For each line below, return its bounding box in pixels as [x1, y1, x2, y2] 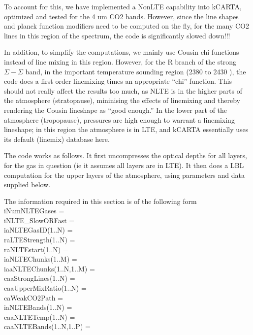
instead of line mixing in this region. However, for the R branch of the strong [4, 56, 236, 67]
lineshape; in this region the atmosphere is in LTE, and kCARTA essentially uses [4, 124, 249, 134]
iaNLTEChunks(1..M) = [4, 254, 77, 264]
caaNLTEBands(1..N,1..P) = [4, 321, 91, 332]
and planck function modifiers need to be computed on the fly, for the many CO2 [4, 21, 249, 31]
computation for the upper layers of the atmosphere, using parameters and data [4, 169, 245, 180]
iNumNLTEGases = [4, 205, 64, 216]
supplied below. [4, 179, 51, 190]
